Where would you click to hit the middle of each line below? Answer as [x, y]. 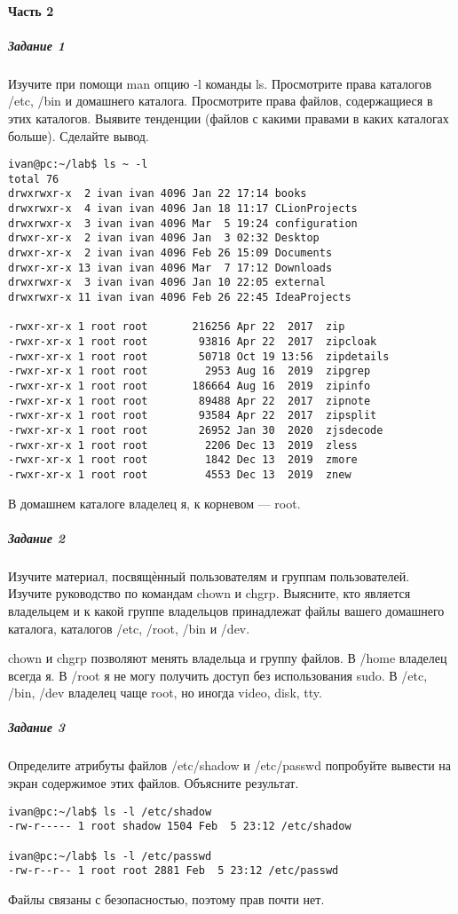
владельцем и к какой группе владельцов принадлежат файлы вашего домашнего [226, 610]
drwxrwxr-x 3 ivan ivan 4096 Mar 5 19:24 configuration [183, 223]
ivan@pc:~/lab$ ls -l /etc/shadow [110, 812]
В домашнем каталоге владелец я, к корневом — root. [154, 503]
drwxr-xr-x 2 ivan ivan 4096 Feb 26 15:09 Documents [170, 253]
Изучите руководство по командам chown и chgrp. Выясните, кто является [209, 593]
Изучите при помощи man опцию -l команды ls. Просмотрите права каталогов [220, 83]
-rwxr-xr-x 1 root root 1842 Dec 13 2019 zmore [183, 460]
